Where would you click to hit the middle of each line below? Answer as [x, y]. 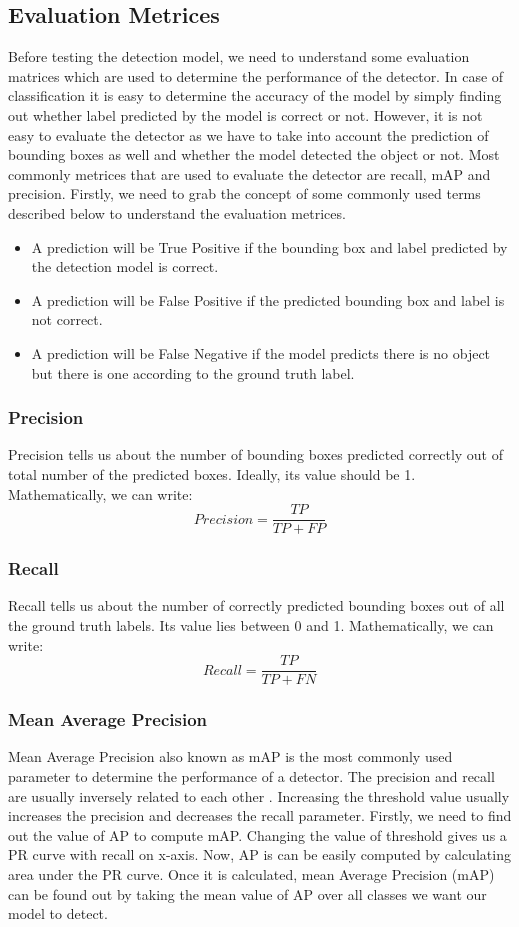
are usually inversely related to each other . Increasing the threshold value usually [259, 795]
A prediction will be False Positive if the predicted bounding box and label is [268, 299]
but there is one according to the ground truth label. [193, 372]
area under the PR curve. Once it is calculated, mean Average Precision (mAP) [251, 874]
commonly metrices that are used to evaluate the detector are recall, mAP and [249, 173]
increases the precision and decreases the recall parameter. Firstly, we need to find [260, 815]
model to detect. [58, 913]
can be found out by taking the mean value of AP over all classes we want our [247, 893]
